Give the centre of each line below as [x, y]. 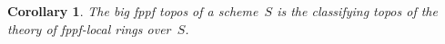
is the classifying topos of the [357, 11]
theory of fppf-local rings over [89, 28]
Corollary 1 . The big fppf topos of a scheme [133, 11]
